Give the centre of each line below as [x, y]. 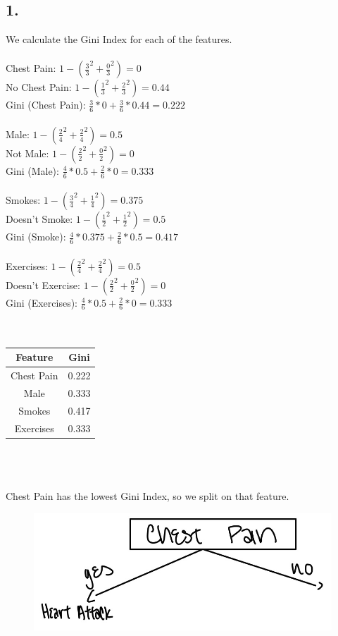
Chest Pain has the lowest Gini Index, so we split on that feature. [148, 496]
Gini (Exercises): [42, 302]
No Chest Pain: [39, 87]
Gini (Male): [32, 170]
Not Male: [27, 153]
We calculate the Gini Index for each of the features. [119, 39]
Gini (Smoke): [36, 237]
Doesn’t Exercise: [43, 285]
